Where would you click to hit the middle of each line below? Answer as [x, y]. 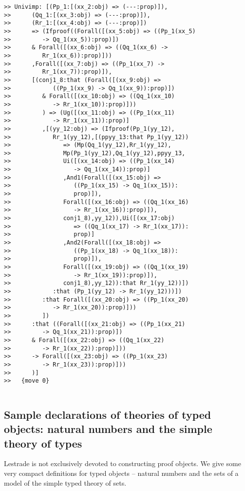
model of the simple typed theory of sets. [65, 482]
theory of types [43, 443]
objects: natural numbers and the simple [108, 429]
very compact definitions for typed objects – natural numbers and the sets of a [121, 473]
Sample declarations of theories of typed [108, 414]
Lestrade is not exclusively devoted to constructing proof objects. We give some [122, 463]
